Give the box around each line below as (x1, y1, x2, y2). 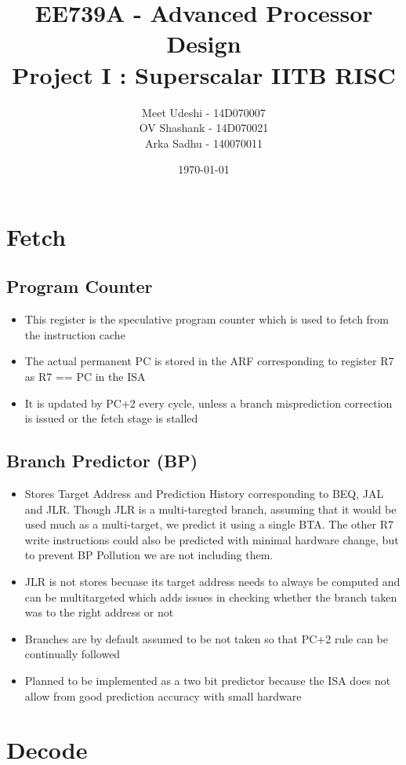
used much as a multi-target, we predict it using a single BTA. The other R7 (24, 516, 393, 533)
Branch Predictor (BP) (6, 448, 198, 473)
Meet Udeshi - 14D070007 (142, 104, 266, 120)
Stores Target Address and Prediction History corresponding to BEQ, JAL (24, 485, 384, 502)
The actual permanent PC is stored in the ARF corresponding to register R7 (24, 353, 394, 369)
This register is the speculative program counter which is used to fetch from (24, 311, 390, 328)
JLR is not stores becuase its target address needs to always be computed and (24, 573, 401, 589)
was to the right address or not (24, 604, 174, 620)
